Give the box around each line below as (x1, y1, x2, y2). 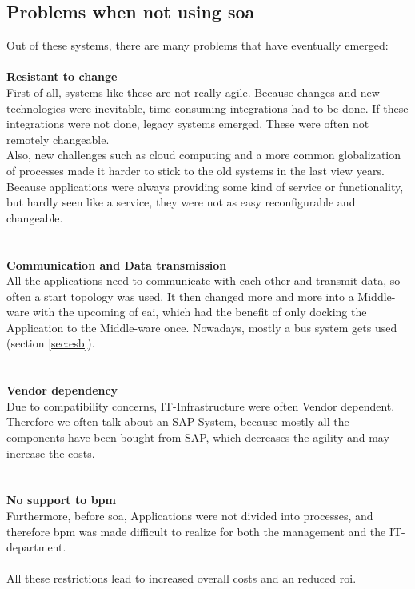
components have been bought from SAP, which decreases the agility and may (6, 429, 389, 446)
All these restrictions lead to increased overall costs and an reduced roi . (6, 570, 357, 587)
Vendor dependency (6, 382, 118, 399)
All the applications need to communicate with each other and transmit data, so (6, 272, 401, 289)
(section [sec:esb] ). (6, 335, 95, 351)
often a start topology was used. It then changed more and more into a (6, 287, 354, 304)
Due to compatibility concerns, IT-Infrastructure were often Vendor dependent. (6, 397, 395, 414)
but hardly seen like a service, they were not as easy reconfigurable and (6, 194, 356, 210)
